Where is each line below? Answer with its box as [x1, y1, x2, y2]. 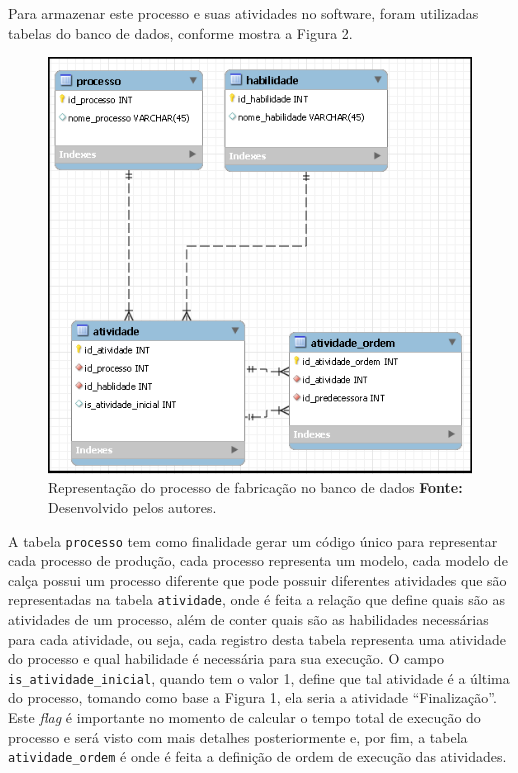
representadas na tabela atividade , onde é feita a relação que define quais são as [8, 589, 505, 610]
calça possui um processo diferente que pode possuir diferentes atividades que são [8, 569, 507, 590]
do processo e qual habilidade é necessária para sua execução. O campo [8, 648, 445, 669]
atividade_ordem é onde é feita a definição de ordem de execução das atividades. [8, 746, 507, 767]
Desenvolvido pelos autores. [48, 496, 217, 517]
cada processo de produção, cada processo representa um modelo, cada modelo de [8, 550, 508, 571]
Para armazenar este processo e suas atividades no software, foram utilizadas [8, 3, 479, 23]
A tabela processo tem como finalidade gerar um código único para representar [8, 530, 498, 551]
